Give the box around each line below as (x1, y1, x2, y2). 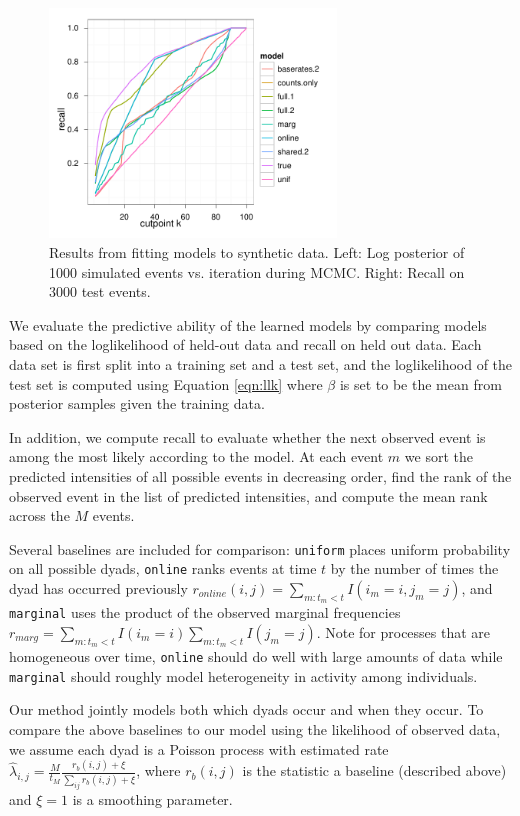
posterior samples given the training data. (9, 393, 265, 414)
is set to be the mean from (339, 373, 502, 394)
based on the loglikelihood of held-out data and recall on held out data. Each (9, 334, 482, 355)
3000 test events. (49, 281, 151, 302)
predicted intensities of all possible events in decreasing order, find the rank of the (9, 465, 512, 486)
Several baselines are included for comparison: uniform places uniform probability (9, 538, 511, 559)
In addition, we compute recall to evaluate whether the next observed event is (9, 426, 486, 447)
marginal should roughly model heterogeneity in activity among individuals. (9, 665, 478, 686)
